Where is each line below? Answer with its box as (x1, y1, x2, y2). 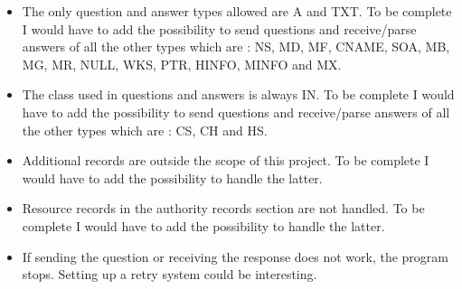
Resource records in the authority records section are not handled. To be (22, 199, 425, 218)
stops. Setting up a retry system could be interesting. (22, 265, 317, 284)
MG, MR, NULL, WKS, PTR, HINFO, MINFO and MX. (22, 54, 342, 73)
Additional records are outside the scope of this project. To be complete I (22, 151, 429, 170)
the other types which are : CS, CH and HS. (22, 120, 268, 139)
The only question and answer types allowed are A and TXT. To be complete (22, 2, 452, 20)
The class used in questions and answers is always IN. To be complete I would (22, 85, 455, 104)
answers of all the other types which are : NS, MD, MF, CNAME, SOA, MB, (22, 37, 450, 56)
